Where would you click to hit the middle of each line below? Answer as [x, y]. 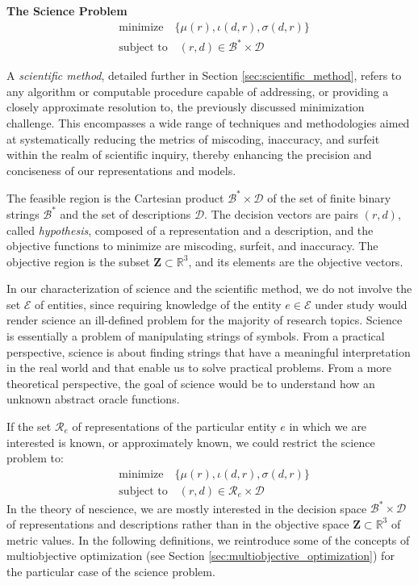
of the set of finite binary [329, 197]
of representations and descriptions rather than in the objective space [178, 523]
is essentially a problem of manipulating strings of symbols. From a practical [196, 336]
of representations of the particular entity [174, 426]
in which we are [328, 426]
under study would [361, 304]
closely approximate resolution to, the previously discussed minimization [186, 107]
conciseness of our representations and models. [121, 170]
